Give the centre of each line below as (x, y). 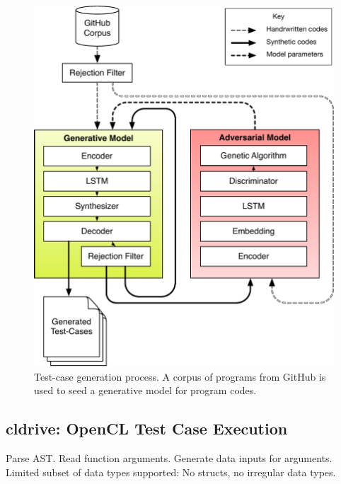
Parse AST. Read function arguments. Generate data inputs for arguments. (169, 458)
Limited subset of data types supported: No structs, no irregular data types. (171, 472)
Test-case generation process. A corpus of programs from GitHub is (180, 376)
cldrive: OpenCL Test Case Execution (147, 428)
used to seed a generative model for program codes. (145, 390)
